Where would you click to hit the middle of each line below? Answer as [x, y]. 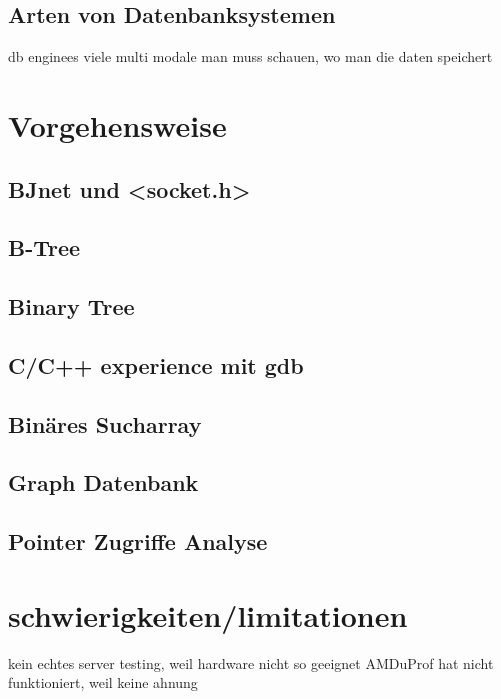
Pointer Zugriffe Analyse [138, 541]
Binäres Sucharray [105, 423]
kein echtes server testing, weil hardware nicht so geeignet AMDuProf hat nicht [251, 662]
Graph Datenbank [103, 482]
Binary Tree [71, 306]
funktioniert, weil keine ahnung [103, 682]
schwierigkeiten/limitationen [208, 614]
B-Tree [44, 247]
